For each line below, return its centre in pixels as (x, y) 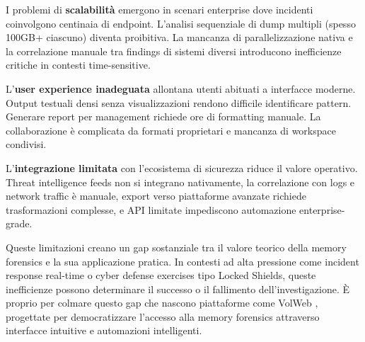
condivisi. (26, 144)
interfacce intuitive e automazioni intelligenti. (104, 330)
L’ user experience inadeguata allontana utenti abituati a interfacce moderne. (181, 88)
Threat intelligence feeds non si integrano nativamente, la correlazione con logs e (180, 182)
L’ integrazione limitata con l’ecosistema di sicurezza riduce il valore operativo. (182, 167)
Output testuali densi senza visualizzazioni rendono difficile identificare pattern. (179, 102)
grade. (19, 223)
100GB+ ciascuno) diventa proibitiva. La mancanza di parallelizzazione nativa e (179, 37)
